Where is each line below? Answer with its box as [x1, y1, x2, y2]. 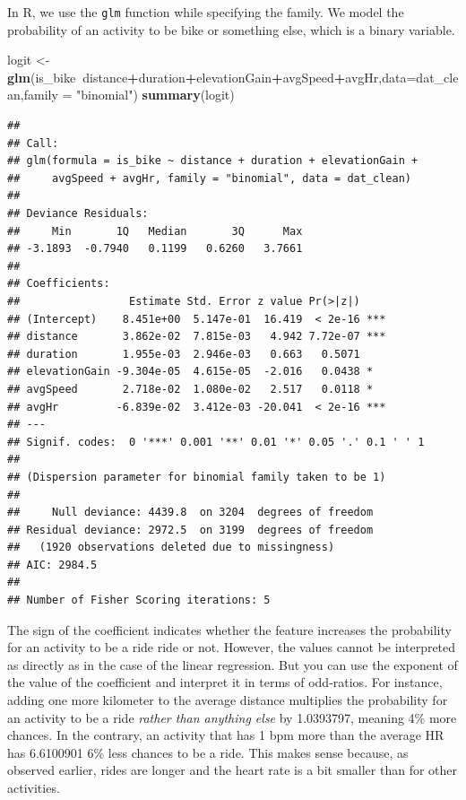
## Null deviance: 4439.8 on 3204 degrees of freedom [7, 506, 374, 519]
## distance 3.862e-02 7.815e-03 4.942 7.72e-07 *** [7, 330, 386, 343]
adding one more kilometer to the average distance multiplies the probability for [7, 691, 448, 709]
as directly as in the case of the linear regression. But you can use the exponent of [7, 655, 458, 674]
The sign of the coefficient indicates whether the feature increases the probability [7, 620, 452, 639]
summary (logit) [142, 85, 235, 104]
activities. [7, 778, 60, 796]
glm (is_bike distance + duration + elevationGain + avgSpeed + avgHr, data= [7, 67, 417, 86]
